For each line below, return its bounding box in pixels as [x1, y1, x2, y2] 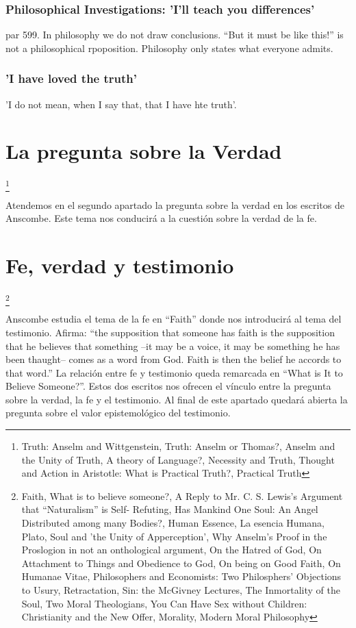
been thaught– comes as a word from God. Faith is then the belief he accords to [5, 352, 342, 366]
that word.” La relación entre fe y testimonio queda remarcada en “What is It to [5, 365, 343, 379]
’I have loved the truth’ [5, 70, 137, 87]
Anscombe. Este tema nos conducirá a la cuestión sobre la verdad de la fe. [5, 211, 317, 225]
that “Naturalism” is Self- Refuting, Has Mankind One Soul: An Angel [21, 502, 318, 516]
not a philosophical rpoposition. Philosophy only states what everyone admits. [5, 40, 333, 55]
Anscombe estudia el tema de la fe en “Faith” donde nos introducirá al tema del [5, 312, 342, 326]
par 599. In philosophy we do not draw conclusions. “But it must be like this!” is [5, 27, 344, 42]
